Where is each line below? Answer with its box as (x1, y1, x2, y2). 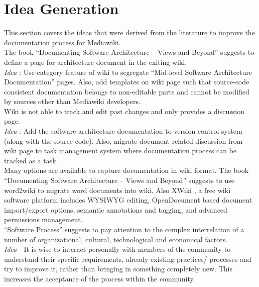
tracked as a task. (4, 155, 58, 165)
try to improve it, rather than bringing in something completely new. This (4, 263, 232, 274)
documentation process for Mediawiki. (4, 37, 121, 47)
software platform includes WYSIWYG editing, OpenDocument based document (4, 195, 252, 205)
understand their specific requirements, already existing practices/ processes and (4, 253, 251, 264)
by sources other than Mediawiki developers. (4, 96, 141, 107)
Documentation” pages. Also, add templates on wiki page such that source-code (4, 76, 249, 87)
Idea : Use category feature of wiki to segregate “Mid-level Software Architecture (4, 66, 252, 77)
